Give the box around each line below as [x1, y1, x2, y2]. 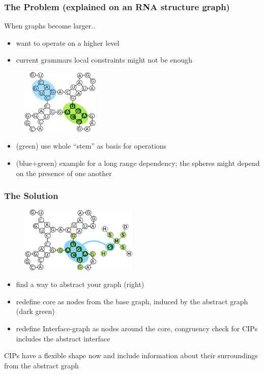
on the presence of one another [16, 167, 112, 178]
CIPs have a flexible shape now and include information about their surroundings [4, 350, 258, 361]
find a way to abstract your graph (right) [16, 279, 144, 290]
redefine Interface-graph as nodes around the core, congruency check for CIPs [16, 323, 258, 333]
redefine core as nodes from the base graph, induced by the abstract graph [16, 296, 248, 306]
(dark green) [16, 306, 55, 317]
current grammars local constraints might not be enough [16, 54, 192, 65]
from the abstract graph [4, 360, 79, 370]
